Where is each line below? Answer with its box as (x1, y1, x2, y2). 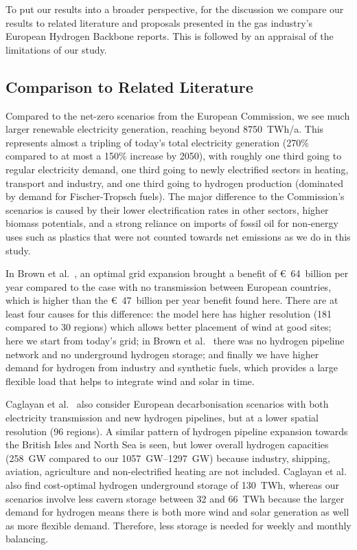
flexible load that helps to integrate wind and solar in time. (5, 373, 255, 388)
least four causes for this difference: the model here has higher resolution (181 (5, 306, 332, 320)
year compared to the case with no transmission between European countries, (5, 279, 332, 294)
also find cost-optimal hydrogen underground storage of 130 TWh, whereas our (5, 478, 339, 492)
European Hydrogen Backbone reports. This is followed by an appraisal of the (5, 29, 334, 43)
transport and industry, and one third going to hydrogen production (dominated (5, 175, 344, 190)
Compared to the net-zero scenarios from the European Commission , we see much (5, 108, 350, 122)
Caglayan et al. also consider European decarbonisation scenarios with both (5, 397, 329, 411)
